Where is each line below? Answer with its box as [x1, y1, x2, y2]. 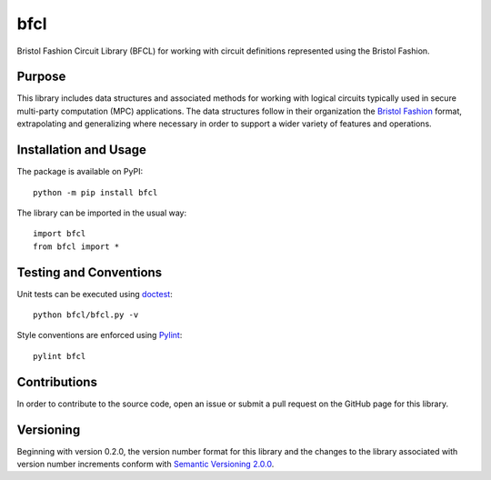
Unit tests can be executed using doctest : [16, 288, 173, 299]
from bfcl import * [33, 241, 120, 252]
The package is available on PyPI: [16, 166, 144, 177]
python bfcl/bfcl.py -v [33, 310, 139, 320]
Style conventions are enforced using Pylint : [16, 330, 183, 341]
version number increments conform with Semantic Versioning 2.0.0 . [16, 458, 275, 469]
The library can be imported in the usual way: [16, 207, 187, 218]
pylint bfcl [33, 351, 86, 361]
